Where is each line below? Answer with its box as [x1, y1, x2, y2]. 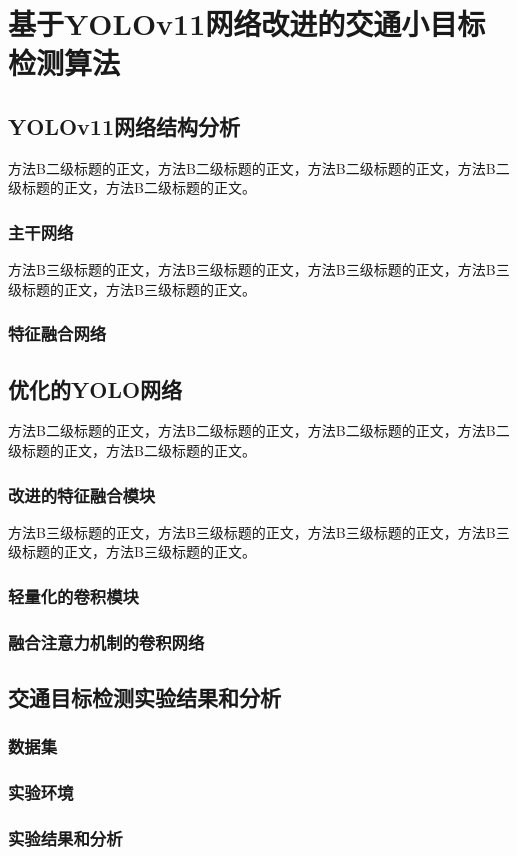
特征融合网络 [8, 321, 107, 346]
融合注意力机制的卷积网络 [8, 629, 205, 654]
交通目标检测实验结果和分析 [8, 682, 281, 713]
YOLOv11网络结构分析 [8, 110, 240, 141]
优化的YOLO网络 [8, 373, 183, 404]
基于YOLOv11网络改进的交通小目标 [8, 3, 486, 44]
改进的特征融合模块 [8, 482, 156, 507]
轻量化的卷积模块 [8, 583, 139, 608]
